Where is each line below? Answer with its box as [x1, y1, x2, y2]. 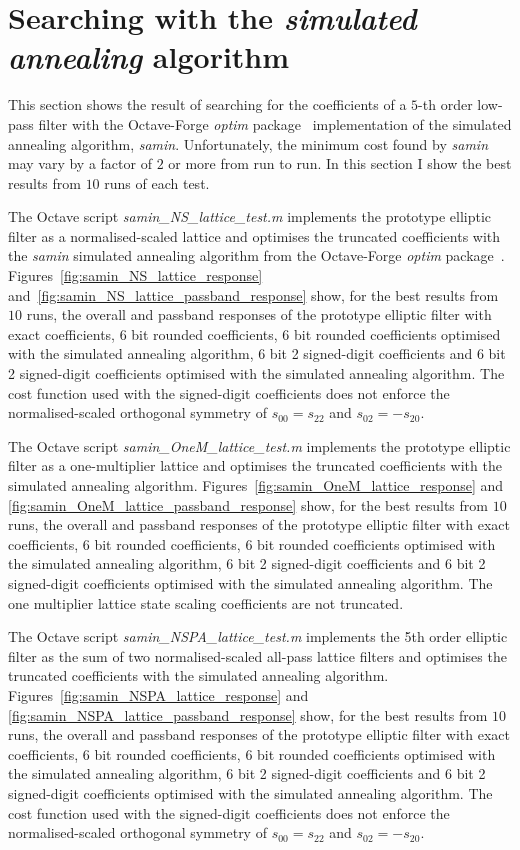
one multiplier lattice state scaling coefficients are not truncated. [8, 592, 404, 613]
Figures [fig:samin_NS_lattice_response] [8, 265, 263, 286]
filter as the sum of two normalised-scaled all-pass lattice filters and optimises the [8, 645, 507, 666]
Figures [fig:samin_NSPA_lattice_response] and [8, 684, 309, 705]
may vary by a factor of [8, 153, 152, 174]
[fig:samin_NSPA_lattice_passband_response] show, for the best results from [8, 704, 488, 725]
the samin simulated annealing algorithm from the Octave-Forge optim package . [8, 245, 505, 266]
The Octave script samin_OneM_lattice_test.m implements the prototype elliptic [8, 435, 511, 456]
